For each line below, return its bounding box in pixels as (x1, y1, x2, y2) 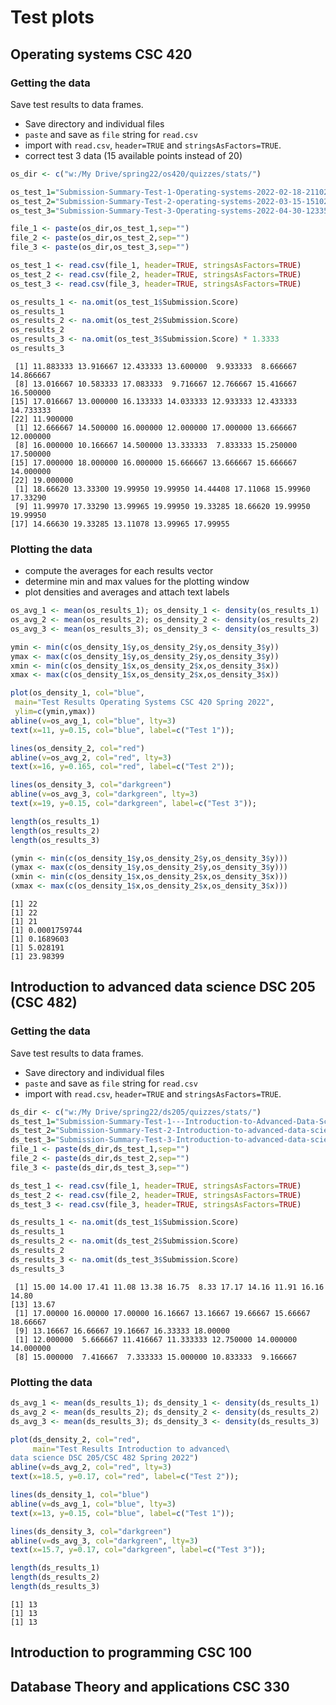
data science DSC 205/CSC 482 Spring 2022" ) (10, 1453, 199, 1463)
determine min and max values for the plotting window (24, 576, 250, 588)
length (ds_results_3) (10, 1582, 101, 1592)
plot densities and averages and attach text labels (24, 586, 230, 598)
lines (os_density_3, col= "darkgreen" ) (10, 780, 172, 790)
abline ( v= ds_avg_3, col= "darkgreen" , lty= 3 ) (10, 1536, 199, 1546)
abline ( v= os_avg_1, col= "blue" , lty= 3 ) (10, 716, 177, 726)
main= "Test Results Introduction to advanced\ (32, 1444, 230, 1454)
